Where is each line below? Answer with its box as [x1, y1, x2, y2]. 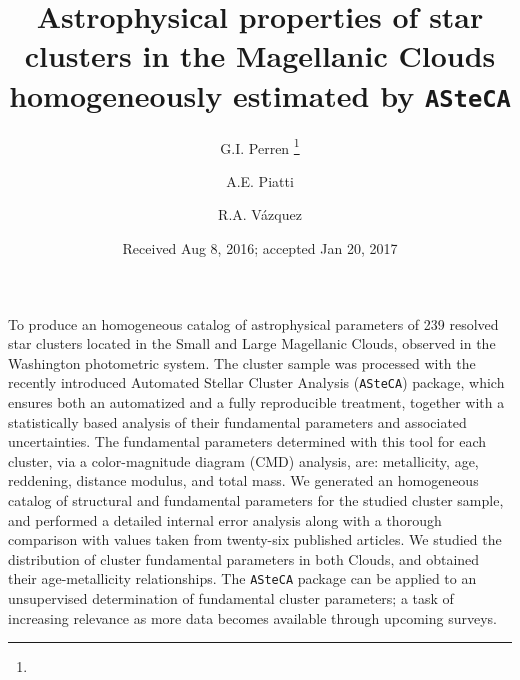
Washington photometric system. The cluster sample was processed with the [8, 352, 476, 373]
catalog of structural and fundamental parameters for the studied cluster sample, [8, 490, 504, 511]
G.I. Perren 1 [220, 134, 300, 158]
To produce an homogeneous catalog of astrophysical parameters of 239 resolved [8, 313, 499, 334]
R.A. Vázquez [218, 204, 302, 225]
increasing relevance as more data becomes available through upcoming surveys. [8, 607, 497, 628]
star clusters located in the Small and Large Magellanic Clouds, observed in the [8, 333, 496, 354]
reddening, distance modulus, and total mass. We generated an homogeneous [8, 470, 479, 491]
